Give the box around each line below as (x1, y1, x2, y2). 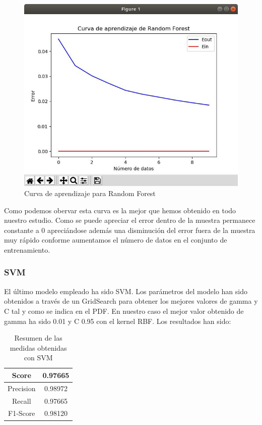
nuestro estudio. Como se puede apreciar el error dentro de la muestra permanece (4, 215, 255, 225)
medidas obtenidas (10, 342, 67, 353)
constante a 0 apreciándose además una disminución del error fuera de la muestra (4, 224, 255, 235)
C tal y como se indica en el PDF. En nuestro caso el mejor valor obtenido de (4, 305, 244, 316)
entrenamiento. (4, 244, 50, 255)
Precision (8, 383, 36, 393)
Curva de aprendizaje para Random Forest (24, 187, 156, 198)
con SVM (24, 352, 53, 363)
